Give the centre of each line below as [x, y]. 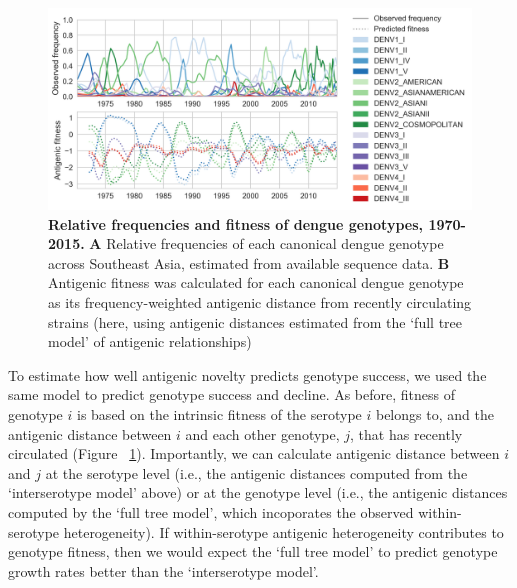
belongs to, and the [434, 414]
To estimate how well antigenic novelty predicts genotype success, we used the [247, 374]
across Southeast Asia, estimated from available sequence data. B [249, 262]
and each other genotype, [262, 433]
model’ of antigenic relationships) [150, 341]
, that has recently [406, 433]
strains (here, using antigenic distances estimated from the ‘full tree [255, 321]
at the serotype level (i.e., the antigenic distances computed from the [256, 472]
